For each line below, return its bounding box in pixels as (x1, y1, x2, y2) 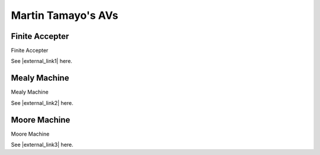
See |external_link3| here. (11, 141, 73, 149)
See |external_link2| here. (11, 99, 73, 106)
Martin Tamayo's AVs (11, 9, 119, 22)
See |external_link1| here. (11, 58, 72, 65)
